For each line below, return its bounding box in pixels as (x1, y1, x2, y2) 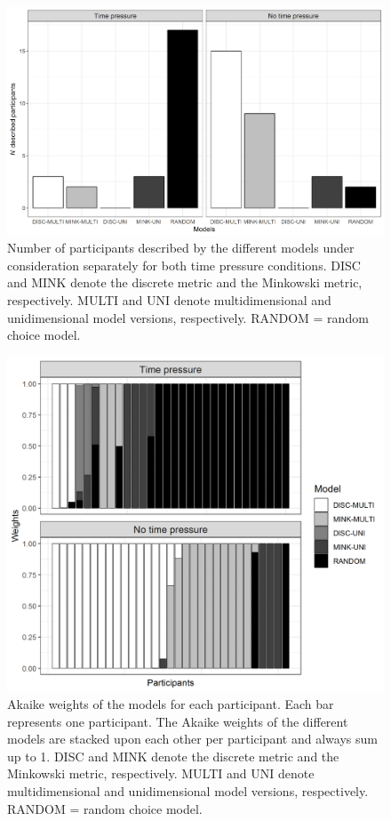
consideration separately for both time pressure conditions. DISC (7, 255, 361, 274)
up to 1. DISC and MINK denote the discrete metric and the (7, 746, 339, 765)
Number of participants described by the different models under (7, 238, 355, 257)
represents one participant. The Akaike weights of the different (7, 712, 348, 730)
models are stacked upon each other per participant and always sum (7, 729, 378, 748)
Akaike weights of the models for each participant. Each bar (7, 695, 334, 713)
